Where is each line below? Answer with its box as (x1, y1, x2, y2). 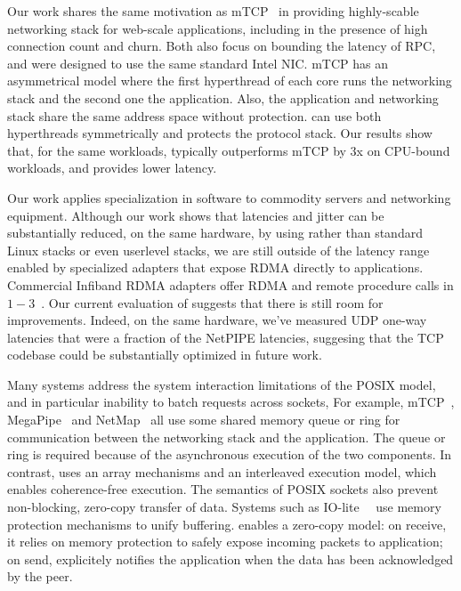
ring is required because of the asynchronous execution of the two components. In (7, 445, 452, 464)
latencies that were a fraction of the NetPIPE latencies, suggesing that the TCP (7, 328, 444, 346)
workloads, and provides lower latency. (7, 158, 217, 177)
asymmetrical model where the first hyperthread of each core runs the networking (7, 71, 452, 90)
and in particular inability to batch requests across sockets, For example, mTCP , (7, 393, 455, 411)
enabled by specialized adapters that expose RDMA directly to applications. (7, 258, 424, 277)
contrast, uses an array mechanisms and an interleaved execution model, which (7, 462, 437, 481)
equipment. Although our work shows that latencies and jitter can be (7, 206, 384, 224)
